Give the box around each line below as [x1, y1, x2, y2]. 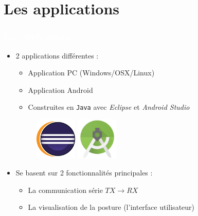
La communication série [28, 184, 103, 195]
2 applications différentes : [15, 50, 99, 61]
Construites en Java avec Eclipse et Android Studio [28, 102, 190, 112]
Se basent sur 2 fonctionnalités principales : [15, 167, 153, 178]
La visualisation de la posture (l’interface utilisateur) [28, 202, 195, 212]
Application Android [28, 84, 93, 95]
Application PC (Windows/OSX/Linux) [28, 67, 155, 78]
